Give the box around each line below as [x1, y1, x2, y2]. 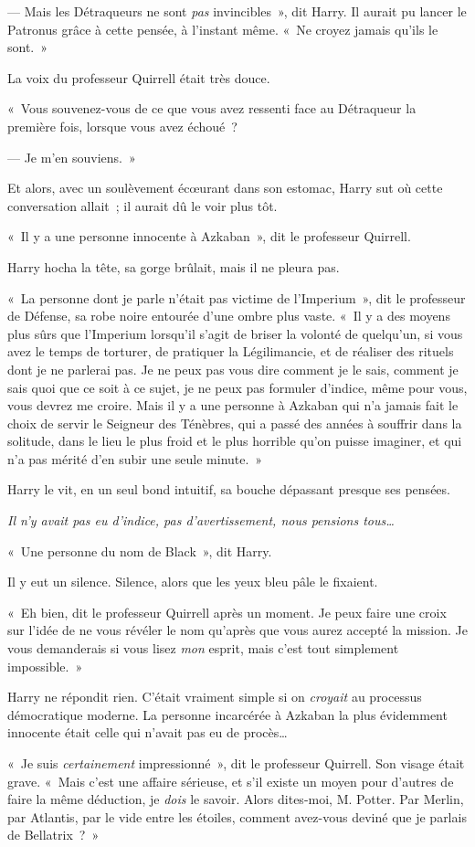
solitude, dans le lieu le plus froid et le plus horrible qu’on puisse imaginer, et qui [7, 431, 462, 450]
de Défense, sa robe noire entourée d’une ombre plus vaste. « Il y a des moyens [7, 306, 450, 325]
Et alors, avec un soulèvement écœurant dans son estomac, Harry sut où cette [7, 178, 443, 197]
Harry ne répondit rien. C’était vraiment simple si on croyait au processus [7, 687, 422, 706]
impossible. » [7, 656, 83, 675]
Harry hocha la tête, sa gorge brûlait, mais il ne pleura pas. [7, 257, 340, 276]
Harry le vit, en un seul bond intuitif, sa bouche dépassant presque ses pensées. [7, 480, 450, 499]
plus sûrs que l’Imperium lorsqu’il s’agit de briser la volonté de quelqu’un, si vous [7, 323, 463, 343]
